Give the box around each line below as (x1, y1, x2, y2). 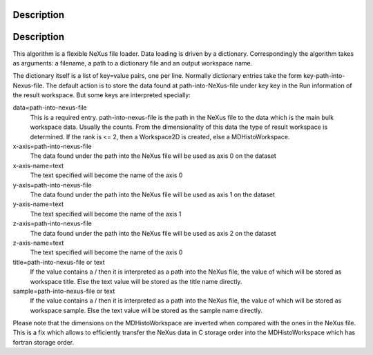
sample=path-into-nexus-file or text (12, 287, 115, 295)
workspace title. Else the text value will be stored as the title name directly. (30, 277, 242, 285)
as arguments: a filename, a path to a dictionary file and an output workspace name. (12, 59, 253, 67)
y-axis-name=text (12, 200, 64, 208)
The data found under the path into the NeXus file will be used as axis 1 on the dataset (30, 190, 276, 199)
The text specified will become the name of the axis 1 (30, 210, 182, 218)
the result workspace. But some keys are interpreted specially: (12, 91, 191, 99)
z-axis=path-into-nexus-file (12, 219, 93, 227)
